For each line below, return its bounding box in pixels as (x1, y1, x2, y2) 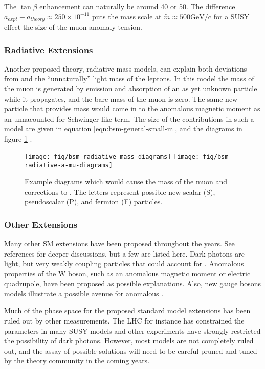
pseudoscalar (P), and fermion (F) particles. (25, 196, 163, 207)
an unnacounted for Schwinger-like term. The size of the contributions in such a (4, 113, 254, 124)
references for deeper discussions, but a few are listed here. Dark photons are (4, 248, 245, 259)
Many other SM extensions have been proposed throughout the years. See (4, 238, 235, 248)
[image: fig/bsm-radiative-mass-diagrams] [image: (25, 153, 200, 160)
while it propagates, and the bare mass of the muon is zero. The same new (4, 93, 238, 104)
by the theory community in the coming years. (4, 355, 150, 366)
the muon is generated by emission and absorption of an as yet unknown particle (4, 83, 257, 94)
